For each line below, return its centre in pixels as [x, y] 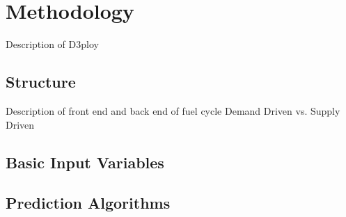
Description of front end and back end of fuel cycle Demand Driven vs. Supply [173, 110]
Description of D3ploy [52, 44]
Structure [41, 82]
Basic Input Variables [85, 162]
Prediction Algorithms [88, 203]
